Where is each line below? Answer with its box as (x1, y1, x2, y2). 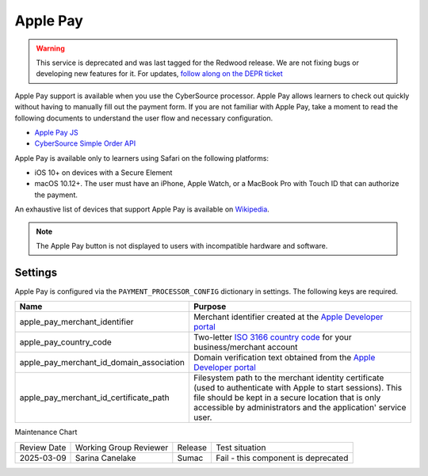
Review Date (19, 442, 67, 453)
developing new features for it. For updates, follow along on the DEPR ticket (36, 69, 283, 78)
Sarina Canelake (75, 452, 136, 463)
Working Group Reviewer (75, 442, 169, 453)
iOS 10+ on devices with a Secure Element (34, 168, 173, 177)
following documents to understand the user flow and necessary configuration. (14, 113, 273, 123)
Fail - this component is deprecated (215, 452, 349, 463)
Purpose (193, 301, 227, 312)
